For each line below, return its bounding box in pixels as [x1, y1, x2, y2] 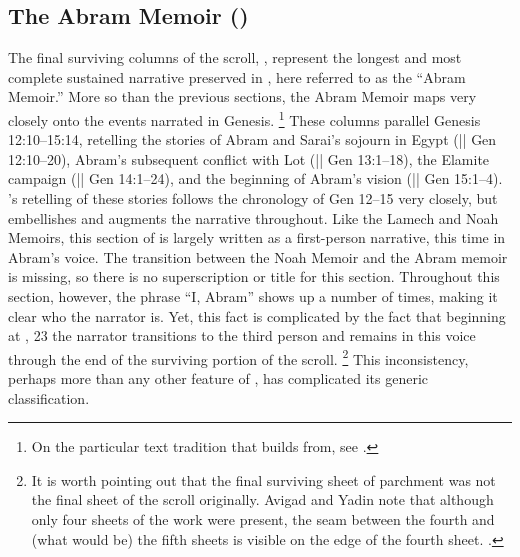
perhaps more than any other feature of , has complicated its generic [8, 368, 429, 389]
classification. [8, 387, 90, 408]
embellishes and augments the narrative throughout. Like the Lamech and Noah [8, 207, 499, 228]
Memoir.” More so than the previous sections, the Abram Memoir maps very [8, 86, 477, 107]
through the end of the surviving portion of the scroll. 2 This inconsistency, [8, 345, 469, 369]
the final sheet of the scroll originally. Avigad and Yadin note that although [31, 489, 494, 510]
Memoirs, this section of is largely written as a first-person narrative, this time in [8, 227, 506, 248]
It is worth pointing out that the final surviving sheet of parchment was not [31, 469, 496, 490]
